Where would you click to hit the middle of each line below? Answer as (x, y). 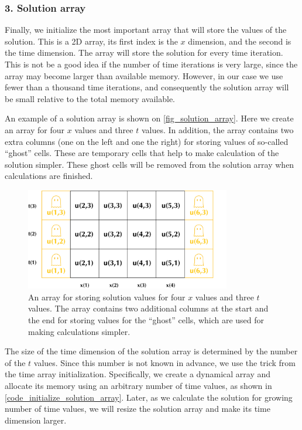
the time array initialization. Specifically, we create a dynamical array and (138, 374)
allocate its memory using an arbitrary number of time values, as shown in (138, 385)
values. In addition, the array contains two (217, 129)
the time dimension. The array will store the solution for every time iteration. (144, 53)
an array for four (35, 129)
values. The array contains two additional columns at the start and (148, 308)
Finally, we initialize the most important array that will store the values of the (146, 30)
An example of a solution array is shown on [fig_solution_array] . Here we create (149, 118)
